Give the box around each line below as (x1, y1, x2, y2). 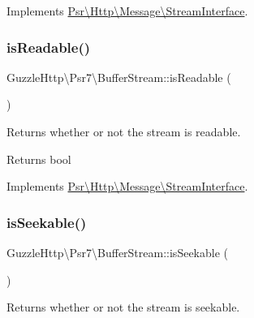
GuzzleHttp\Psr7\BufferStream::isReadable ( (6, 68, 231, 85)
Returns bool (6, 150, 71, 167)
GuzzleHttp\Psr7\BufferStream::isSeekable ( (6, 244, 228, 260)
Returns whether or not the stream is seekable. (6, 299, 240, 316)
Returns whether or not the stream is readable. (6, 123, 241, 140)
